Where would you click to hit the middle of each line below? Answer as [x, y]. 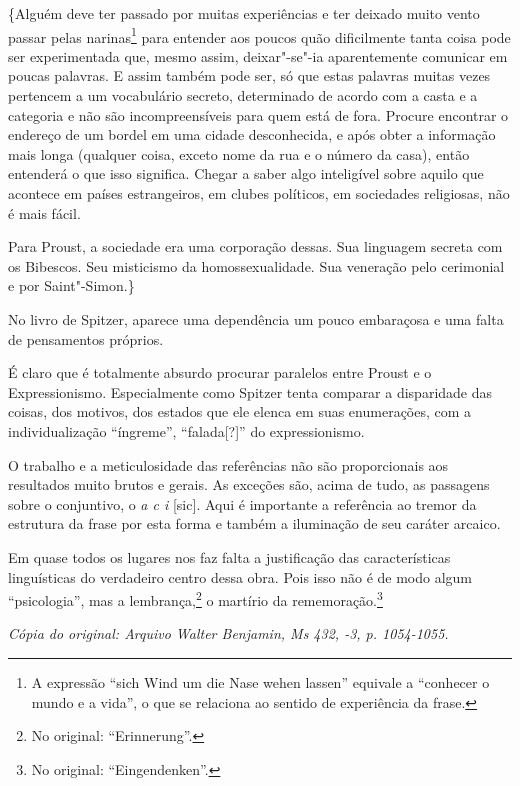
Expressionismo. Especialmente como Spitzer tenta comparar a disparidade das [250, 391]
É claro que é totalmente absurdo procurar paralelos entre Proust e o [220, 372]
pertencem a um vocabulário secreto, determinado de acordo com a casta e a [243, 95]
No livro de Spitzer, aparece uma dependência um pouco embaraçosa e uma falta [256, 318]
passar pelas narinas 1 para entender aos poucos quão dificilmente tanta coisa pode [259, 35]
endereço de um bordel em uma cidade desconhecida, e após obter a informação [252, 134]
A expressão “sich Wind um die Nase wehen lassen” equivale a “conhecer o [260, 681]
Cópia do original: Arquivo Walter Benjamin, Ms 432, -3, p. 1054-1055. [228, 633]
